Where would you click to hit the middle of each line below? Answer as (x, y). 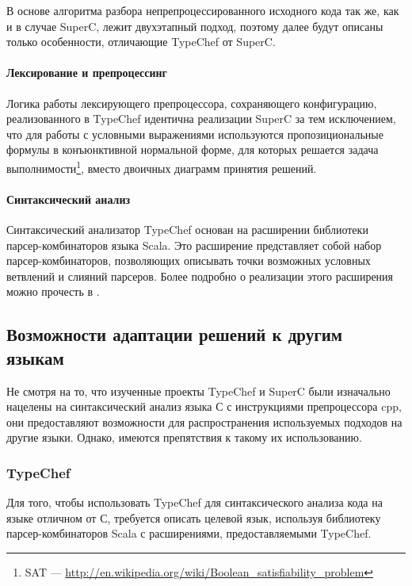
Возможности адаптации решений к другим (175, 334)
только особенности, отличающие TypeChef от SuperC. (141, 42)
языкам (35, 357)
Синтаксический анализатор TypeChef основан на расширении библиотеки (187, 229)
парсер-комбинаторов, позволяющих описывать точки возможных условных (189, 260)
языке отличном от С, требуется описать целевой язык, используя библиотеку (194, 517)
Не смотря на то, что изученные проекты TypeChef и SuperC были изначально (198, 391)
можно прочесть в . (53, 291)
